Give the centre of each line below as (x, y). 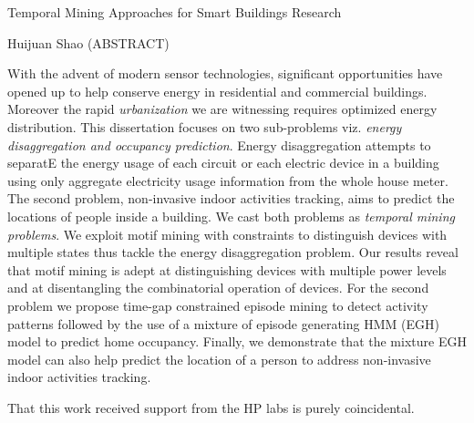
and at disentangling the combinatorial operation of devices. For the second (218, 288)
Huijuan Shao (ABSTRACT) (88, 42)
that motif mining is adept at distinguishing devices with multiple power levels (227, 269)
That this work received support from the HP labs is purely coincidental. (211, 407)
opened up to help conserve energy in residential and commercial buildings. (217, 91)
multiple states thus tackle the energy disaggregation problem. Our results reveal (233, 252)
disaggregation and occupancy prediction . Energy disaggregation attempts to (219, 144)
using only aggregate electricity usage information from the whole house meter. (228, 180)
